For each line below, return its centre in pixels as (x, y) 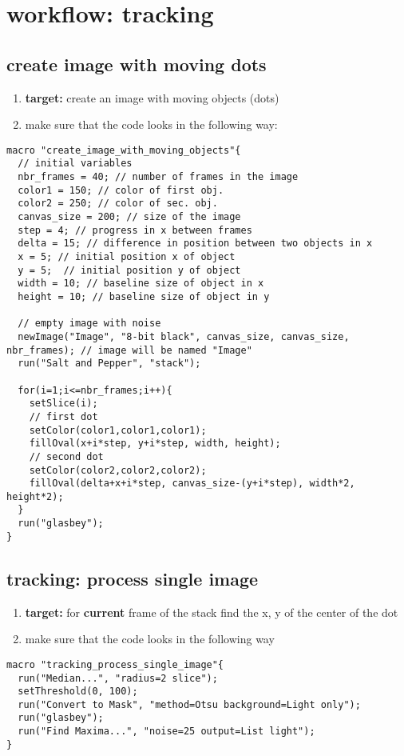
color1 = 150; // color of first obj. (121, 190)
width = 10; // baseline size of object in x (141, 284)
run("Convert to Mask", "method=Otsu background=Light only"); (189, 704)
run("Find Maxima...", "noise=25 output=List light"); (166, 732)
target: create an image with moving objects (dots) (152, 97)
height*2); (35, 496)
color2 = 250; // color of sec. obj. (118, 204)
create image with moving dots (137, 64)
